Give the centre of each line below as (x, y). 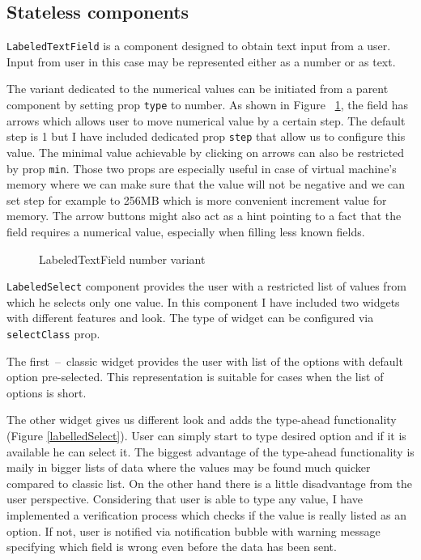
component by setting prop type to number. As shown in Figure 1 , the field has (207, 105)
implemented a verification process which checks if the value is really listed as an (207, 515)
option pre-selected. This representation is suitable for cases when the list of (195, 377)
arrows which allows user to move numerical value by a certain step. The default (206, 120)
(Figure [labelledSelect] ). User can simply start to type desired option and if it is (206, 436)
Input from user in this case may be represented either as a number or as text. (201, 61)
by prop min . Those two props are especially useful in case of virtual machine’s (202, 168)
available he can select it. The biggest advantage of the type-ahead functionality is (210, 451)
